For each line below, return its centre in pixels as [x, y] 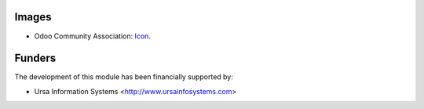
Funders [35, 58]
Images [33, 17]
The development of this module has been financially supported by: [124, 77]
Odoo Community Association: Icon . [92, 36]
